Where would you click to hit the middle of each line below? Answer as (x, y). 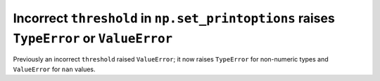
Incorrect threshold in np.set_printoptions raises (174, 18)
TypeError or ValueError (93, 38)
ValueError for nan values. (54, 69)
